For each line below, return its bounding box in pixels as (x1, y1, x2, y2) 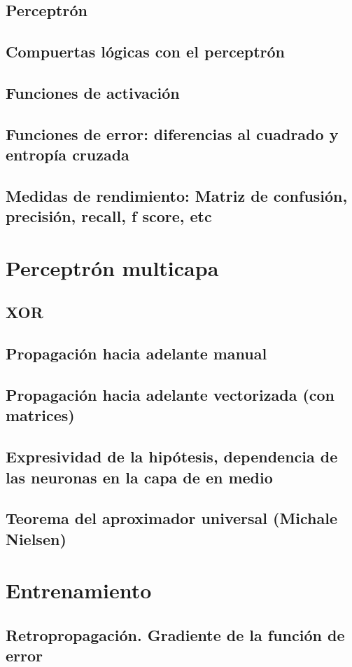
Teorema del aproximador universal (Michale (6, 507, 338, 529)
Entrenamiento (6, 576, 152, 605)
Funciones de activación (6, 81, 180, 103)
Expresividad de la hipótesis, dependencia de (6, 446, 338, 467)
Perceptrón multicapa (6, 253, 219, 282)
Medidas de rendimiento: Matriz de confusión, (6, 184, 348, 206)
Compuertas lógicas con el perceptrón (6, 41, 286, 62)
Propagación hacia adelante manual (6, 343, 267, 364)
